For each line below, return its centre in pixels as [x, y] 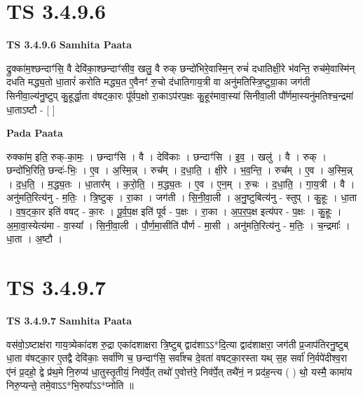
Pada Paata [35, 133]
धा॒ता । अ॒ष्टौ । [35, 239]
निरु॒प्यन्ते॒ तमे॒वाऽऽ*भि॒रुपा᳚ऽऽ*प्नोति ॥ [70, 385]
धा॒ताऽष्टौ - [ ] [31, 109]
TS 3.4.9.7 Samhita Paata [69, 320]
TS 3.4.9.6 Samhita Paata [69, 45]
